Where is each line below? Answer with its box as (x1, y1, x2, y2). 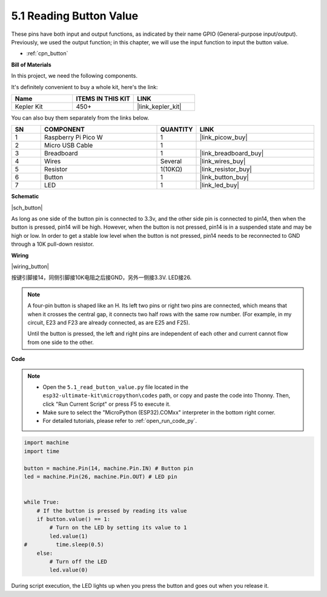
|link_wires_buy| (199, 157, 246, 166)
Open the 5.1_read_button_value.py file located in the (42, 383, 189, 391)
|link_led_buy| (199, 181, 239, 189)
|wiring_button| (11, 263, 50, 270)
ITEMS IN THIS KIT (76, 94, 130, 103)
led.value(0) (49, 567, 88, 573)
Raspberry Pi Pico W (44, 133, 103, 142)
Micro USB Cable (44, 141, 93, 150)
